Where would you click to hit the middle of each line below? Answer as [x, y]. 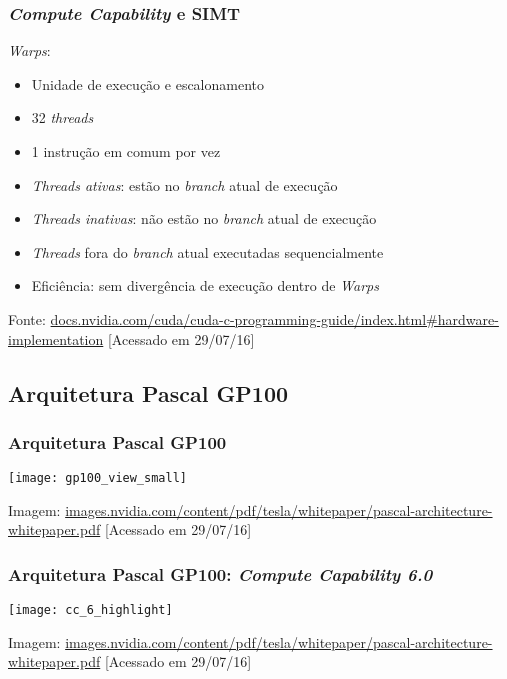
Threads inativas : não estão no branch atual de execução [204, 218]
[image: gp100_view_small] [97, 478]
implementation [56, 338]
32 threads [62, 117]
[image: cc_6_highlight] [90, 610]
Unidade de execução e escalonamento [147, 83]
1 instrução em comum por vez [126, 151]
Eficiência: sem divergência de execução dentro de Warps [205, 285]
